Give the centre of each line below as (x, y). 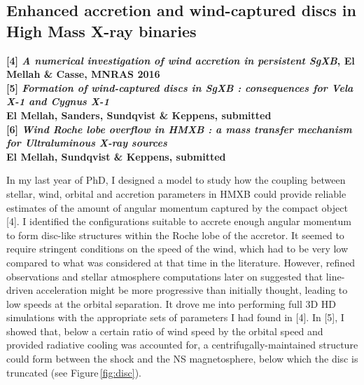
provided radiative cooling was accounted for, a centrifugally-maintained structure (182, 345)
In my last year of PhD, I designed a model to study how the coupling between (176, 180)
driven (20, 290)
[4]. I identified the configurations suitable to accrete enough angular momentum (179, 221)
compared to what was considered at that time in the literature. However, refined (181, 262)
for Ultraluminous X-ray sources (87, 143)
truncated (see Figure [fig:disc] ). (74, 372)
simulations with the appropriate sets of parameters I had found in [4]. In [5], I (175, 317)
